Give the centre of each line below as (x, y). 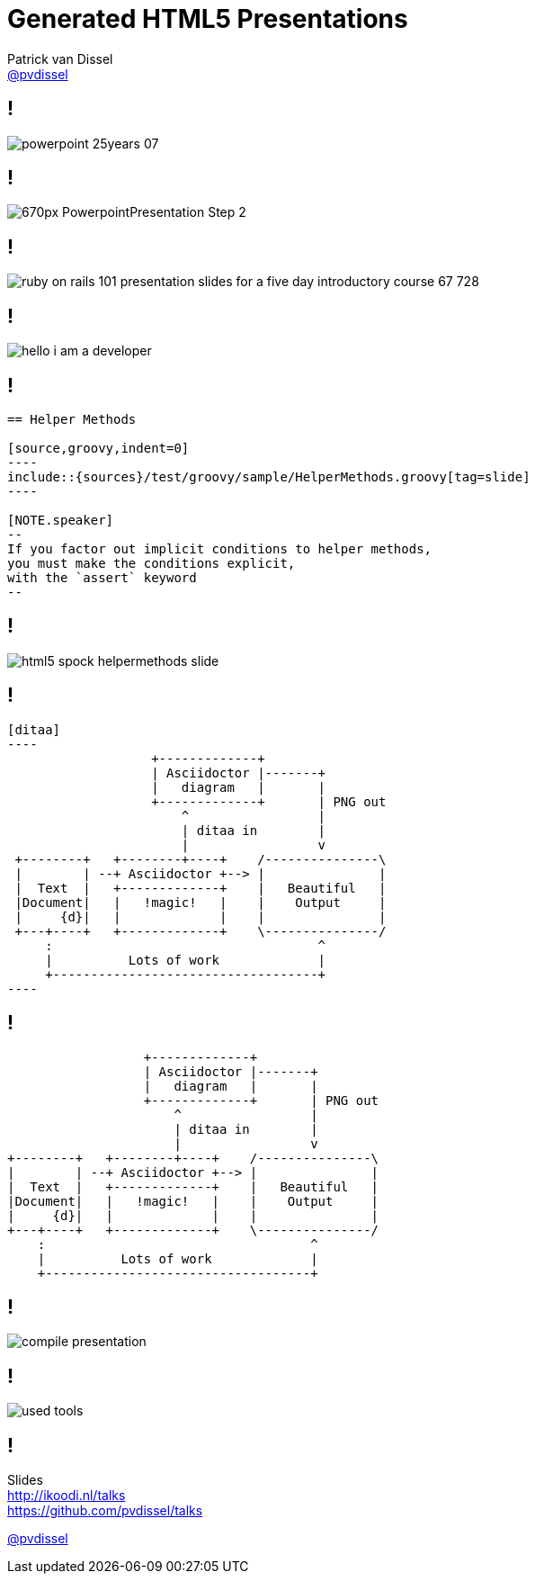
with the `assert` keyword (102, 577)
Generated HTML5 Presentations (208, 19)
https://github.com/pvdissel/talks (105, 1511)
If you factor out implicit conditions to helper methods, (220, 548)
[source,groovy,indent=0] (98, 448)
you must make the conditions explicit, (152, 563)
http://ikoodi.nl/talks (67, 1496)
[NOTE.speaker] (61, 520)
